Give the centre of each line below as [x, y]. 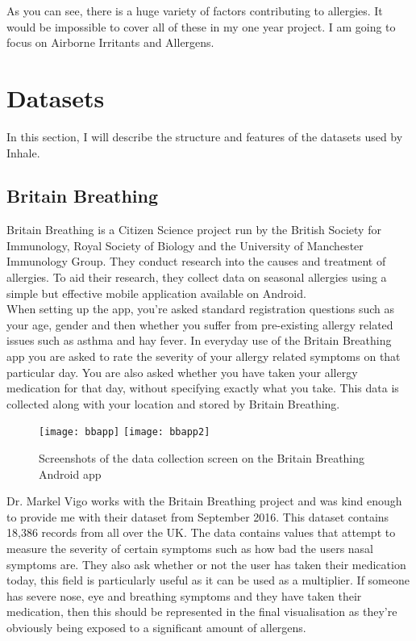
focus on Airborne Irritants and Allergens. [110, 42]
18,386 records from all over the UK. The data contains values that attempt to [201, 532]
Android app [70, 473]
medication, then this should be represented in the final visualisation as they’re [202, 612]
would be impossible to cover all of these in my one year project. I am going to [201, 26]
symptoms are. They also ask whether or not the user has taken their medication [206, 564]
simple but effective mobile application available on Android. [156, 293]
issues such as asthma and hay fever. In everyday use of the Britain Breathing [199, 340]
